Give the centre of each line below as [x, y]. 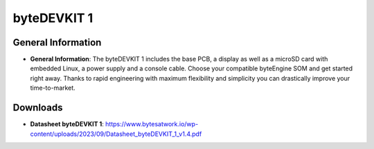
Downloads [38, 108]
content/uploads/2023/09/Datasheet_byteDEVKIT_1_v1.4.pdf [116, 134]
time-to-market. [53, 88]
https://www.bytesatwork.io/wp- [152, 124]
